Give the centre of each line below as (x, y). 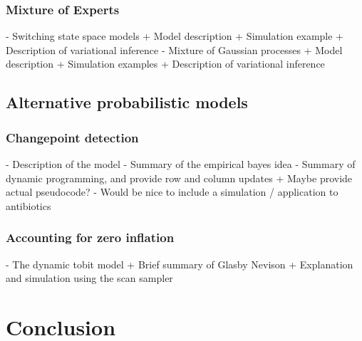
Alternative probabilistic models (127, 102)
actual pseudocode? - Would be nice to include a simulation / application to (172, 192)
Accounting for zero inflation (90, 237)
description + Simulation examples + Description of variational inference (165, 64)
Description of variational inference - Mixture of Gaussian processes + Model (174, 49)
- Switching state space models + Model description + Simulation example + (175, 36)
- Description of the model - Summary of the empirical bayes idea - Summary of (181, 164)
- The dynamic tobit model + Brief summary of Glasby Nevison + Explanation (180, 264)
